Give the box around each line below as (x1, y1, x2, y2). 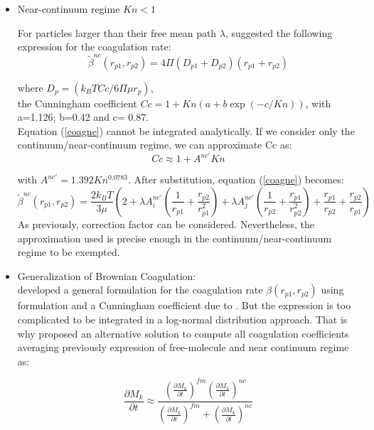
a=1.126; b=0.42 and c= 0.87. (17, 109, 149, 124)
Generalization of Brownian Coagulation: (17, 268, 196, 283)
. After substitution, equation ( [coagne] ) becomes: (128, 172, 344, 187)
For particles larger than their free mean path (17, 25, 217, 40)
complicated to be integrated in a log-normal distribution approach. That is (17, 311, 348, 326)
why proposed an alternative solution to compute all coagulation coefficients (17, 326, 349, 340)
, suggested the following (225, 25, 333, 40)
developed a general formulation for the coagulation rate (17, 282, 263, 297)
